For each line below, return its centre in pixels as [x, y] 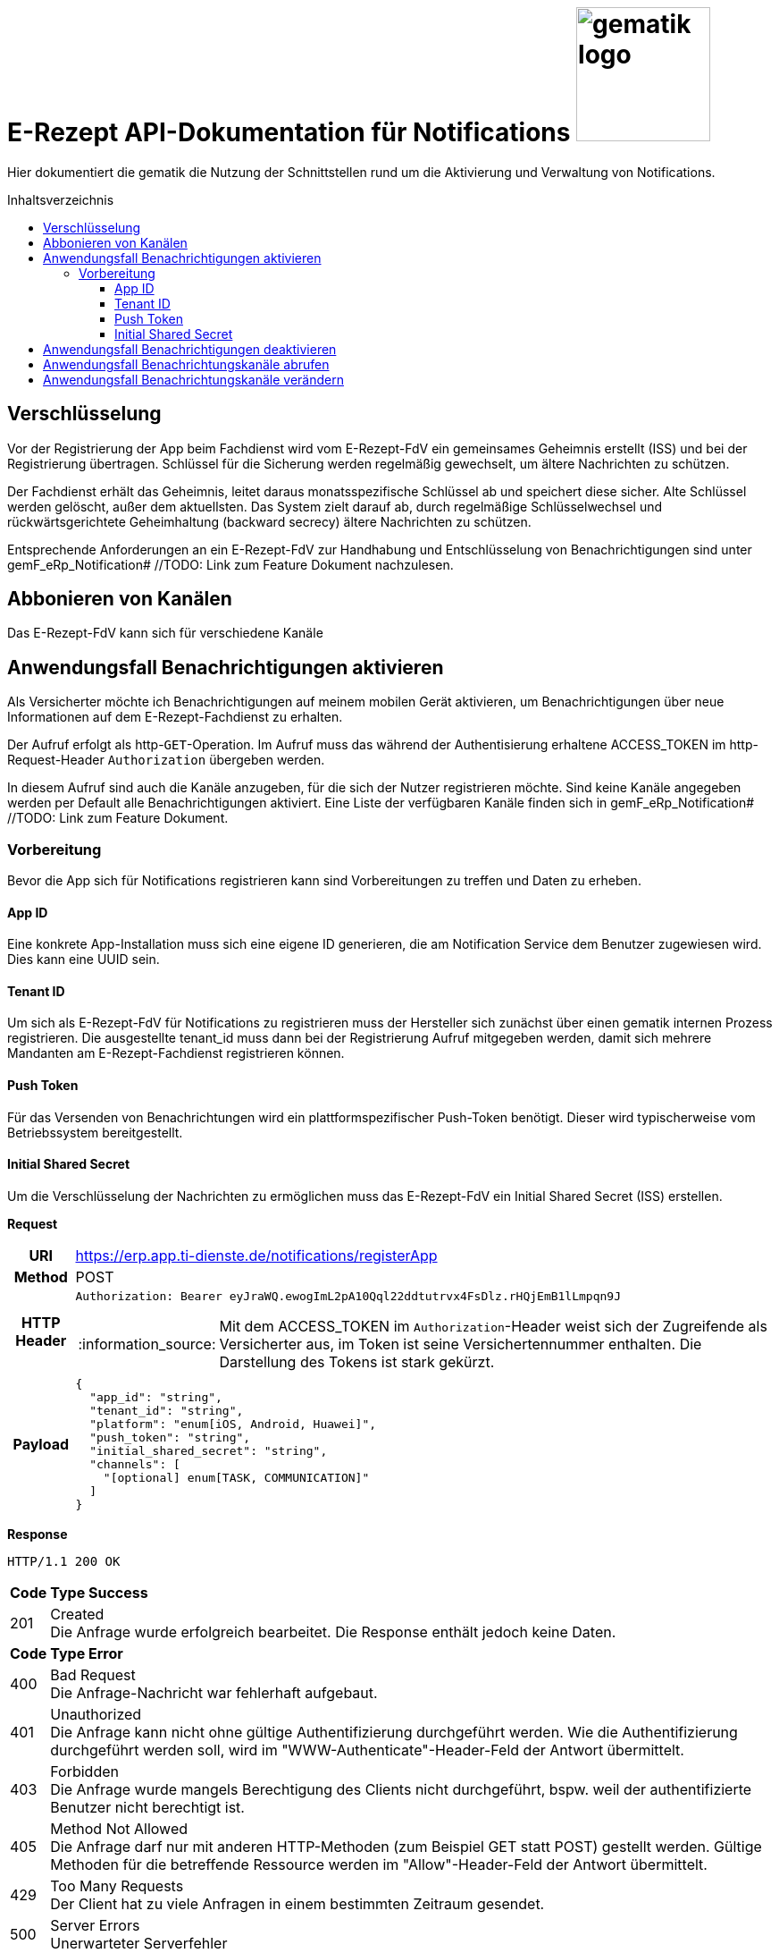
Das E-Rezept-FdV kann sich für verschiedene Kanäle [165, 633]
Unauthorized [96, 1714]
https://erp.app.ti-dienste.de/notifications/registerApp [256, 1255]
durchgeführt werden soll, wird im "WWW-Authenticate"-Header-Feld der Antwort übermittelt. [367, 1750]
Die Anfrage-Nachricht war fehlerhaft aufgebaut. [214, 1692]
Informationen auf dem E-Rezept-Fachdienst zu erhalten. [175, 717]
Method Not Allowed [119, 1828]
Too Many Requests [117, 1885]
